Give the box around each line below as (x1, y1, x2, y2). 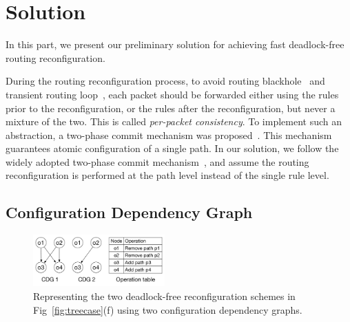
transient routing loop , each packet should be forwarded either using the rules (6, 87, 339, 101)
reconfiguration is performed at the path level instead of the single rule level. (6, 168, 329, 182)
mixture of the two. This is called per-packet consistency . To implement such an (6, 114, 342, 129)
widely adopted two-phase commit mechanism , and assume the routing (6, 154, 309, 169)
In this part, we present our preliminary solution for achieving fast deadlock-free (6, 37, 344, 52)
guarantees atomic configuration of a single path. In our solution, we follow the (6, 141, 339, 155)
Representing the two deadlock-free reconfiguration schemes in (33, 288, 296, 303)
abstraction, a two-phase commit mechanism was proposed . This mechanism (6, 127, 332, 142)
